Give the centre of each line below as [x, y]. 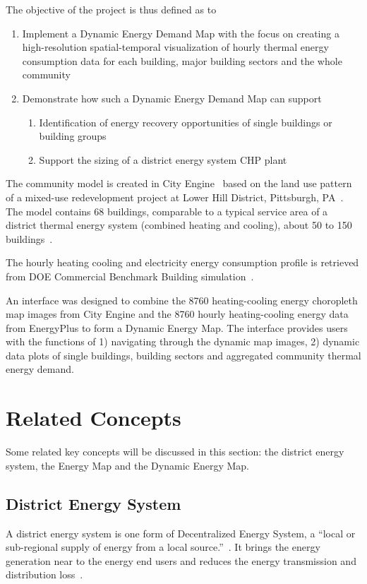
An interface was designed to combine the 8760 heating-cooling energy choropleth [182, 300]
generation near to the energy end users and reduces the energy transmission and [181, 560]
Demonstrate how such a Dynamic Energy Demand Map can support [172, 98]
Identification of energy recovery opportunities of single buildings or [186, 122]
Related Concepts [94, 418]
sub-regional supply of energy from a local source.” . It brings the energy [163, 547]
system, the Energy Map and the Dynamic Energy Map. [128, 465]
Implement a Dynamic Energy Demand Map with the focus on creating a [181, 33]
